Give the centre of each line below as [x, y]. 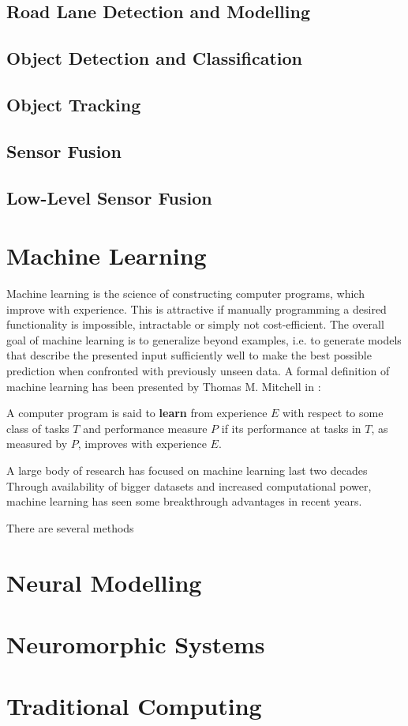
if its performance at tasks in [291, 428]
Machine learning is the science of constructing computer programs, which [185, 293]
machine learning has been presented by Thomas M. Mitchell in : [164, 386]
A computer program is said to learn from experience [137, 413]
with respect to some [333, 413]
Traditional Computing [134, 706]
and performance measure [145, 428]
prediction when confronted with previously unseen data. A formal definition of [198, 371]
